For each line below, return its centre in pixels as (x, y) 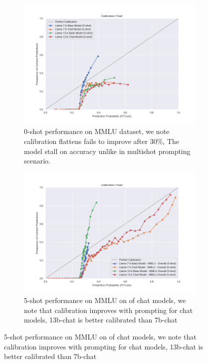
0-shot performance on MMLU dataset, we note (97, 131)
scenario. (37, 161)
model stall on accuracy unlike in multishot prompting (107, 151)
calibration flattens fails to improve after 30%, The (102, 141)
